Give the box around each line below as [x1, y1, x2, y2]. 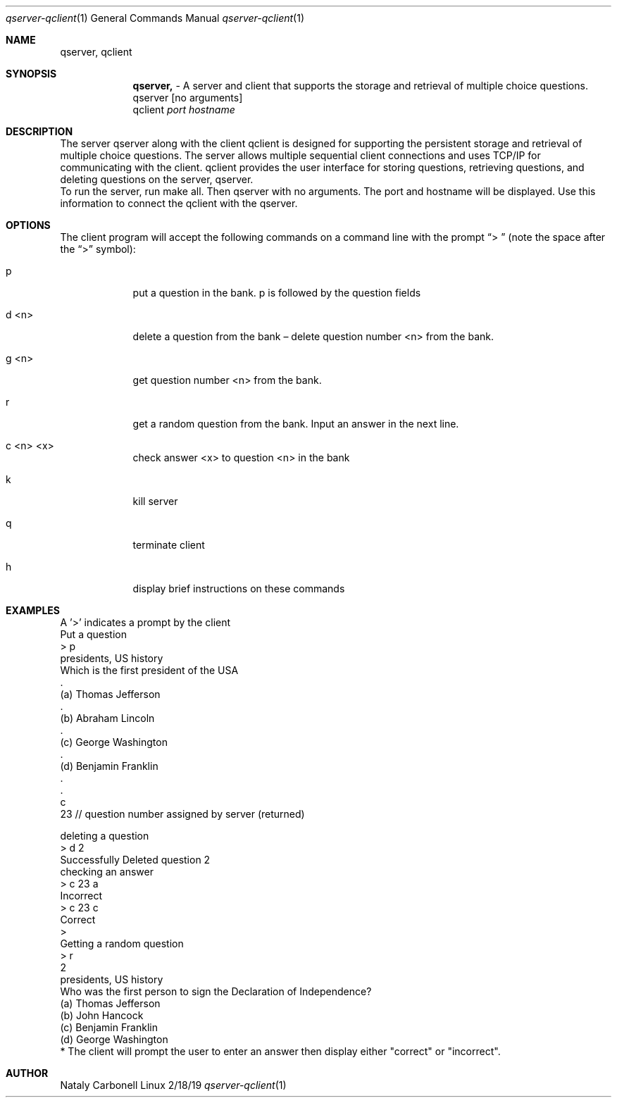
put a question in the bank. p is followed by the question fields [132, 287, 421, 299]
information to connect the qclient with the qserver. [60, 197, 298, 209]
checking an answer [60, 866, 154, 878]
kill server [132, 495, 178, 507]
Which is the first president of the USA [60, 664, 239, 676]
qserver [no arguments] [132, 92, 243, 104]
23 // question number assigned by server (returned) [60, 808, 305, 820]
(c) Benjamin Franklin [60, 1021, 158, 1033]
